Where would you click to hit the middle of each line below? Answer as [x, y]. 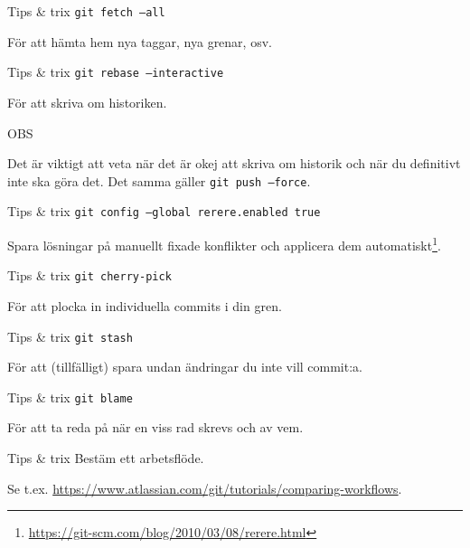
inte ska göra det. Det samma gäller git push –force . [159, 180]
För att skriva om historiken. [87, 102]
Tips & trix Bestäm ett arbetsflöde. [106, 458]
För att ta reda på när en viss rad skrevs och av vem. [155, 427]
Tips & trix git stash [70, 336]
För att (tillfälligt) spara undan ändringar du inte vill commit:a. [185, 367]
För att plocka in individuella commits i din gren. [145, 305]
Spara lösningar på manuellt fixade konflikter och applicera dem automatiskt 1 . [224, 244]
